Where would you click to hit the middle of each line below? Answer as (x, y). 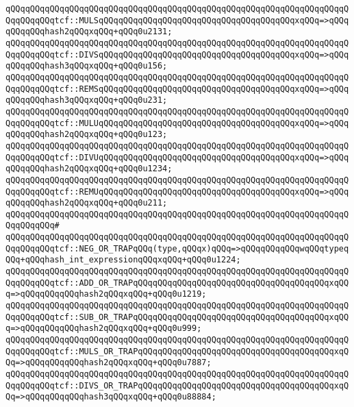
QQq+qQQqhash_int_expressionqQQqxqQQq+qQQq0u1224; (123, 260)
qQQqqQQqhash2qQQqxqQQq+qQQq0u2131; (89, 32)
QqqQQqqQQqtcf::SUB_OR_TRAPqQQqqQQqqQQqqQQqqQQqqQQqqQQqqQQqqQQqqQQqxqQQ (177, 317)
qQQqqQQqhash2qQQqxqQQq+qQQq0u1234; (89, 169)
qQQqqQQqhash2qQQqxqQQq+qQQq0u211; (87, 203)
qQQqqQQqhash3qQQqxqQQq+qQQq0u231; (87, 100)
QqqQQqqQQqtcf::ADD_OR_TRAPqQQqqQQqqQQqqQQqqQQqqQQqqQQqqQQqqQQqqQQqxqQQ (177, 283)
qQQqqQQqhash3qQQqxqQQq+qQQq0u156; (87, 66)
